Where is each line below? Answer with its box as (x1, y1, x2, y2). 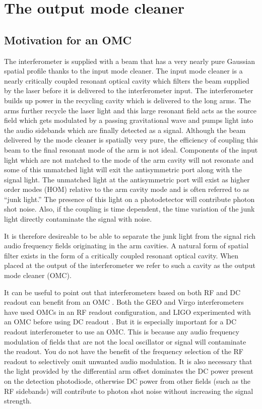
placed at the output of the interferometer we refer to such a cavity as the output (4, 260, 255, 270)
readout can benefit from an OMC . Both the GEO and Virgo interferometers (4, 297, 244, 307)
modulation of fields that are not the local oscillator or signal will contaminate (4, 336, 246, 347)
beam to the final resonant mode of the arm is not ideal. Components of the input (4, 144, 258, 155)
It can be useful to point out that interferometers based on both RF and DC (4, 287, 241, 297)
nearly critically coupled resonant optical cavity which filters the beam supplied (4, 75, 249, 86)
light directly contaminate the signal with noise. (4, 214, 152, 224)
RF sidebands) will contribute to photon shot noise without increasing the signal (4, 385, 253, 396)
